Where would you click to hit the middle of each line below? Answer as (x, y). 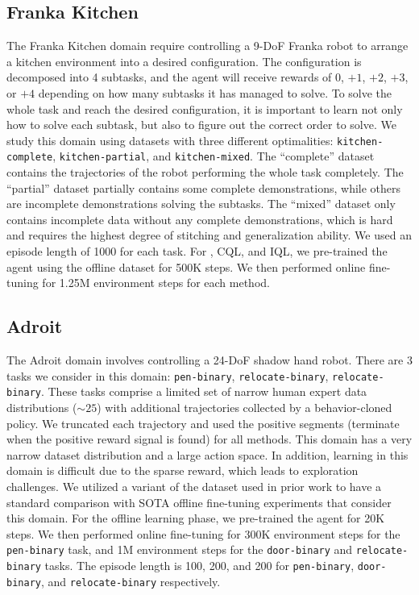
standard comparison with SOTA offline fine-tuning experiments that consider (199, 502)
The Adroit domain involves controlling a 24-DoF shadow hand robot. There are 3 (209, 360)
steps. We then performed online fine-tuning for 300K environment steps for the (203, 533)
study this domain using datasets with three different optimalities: (170, 140)
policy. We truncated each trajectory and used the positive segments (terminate (203, 423)
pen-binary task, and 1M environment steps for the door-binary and (180, 549)
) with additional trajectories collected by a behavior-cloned (245, 407)
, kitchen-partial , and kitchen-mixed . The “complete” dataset (214, 156)
